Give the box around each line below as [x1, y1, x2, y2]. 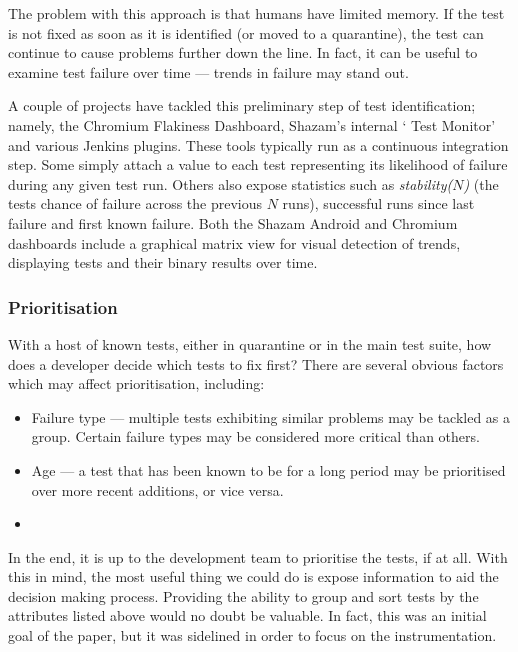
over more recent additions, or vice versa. [31, 479, 284, 500]
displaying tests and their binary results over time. [8, 252, 318, 273]
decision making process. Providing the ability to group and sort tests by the [8, 585, 479, 606]
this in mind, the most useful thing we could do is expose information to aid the [8, 566, 499, 587]
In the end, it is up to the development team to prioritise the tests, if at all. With [8, 546, 508, 567]
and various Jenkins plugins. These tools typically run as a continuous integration [8, 134, 509, 155]
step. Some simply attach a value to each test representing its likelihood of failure [8, 154, 508, 175]
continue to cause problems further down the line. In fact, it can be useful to [8, 42, 478, 63]
